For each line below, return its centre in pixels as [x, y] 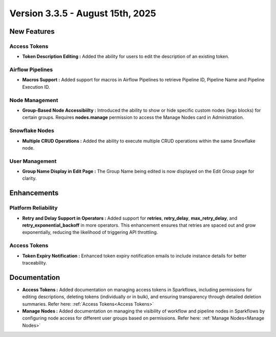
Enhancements [34, 193]
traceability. [34, 262]
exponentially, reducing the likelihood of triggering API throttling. [90, 232]
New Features [32, 31]
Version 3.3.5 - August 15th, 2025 [83, 13]
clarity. [29, 178]
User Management [33, 161]
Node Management [34, 100]
